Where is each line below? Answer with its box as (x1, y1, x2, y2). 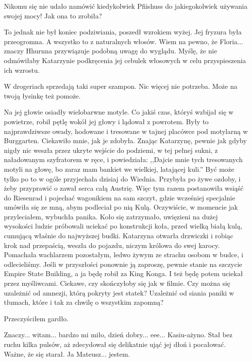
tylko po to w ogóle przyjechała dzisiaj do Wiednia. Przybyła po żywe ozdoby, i (4, 173, 241, 183)
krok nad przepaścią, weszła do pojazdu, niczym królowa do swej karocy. (4, 240, 220, 250)
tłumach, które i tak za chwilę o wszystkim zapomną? (4, 297, 164, 307)
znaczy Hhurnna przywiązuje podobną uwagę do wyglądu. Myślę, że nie (4, 46, 217, 56)
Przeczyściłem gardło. (4, 313, 69, 323)
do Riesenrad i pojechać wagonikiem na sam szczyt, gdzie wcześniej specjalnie (4, 192, 235, 202)
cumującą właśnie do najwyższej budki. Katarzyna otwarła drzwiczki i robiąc (4, 230, 234, 241)
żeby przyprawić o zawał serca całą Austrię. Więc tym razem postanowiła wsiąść (4, 183, 244, 193)
